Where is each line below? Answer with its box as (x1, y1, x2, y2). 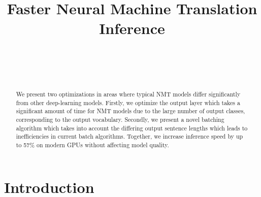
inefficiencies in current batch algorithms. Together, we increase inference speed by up (16, 132, 243, 141)
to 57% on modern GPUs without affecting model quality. (16, 140, 169, 149)
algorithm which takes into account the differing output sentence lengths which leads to (16, 123, 248, 132)
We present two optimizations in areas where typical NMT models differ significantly (16, 89, 241, 98)
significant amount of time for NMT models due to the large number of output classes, (16, 107, 245, 115)
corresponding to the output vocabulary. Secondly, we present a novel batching (16, 115, 224, 123)
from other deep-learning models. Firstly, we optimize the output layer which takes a (16, 98, 240, 107)
